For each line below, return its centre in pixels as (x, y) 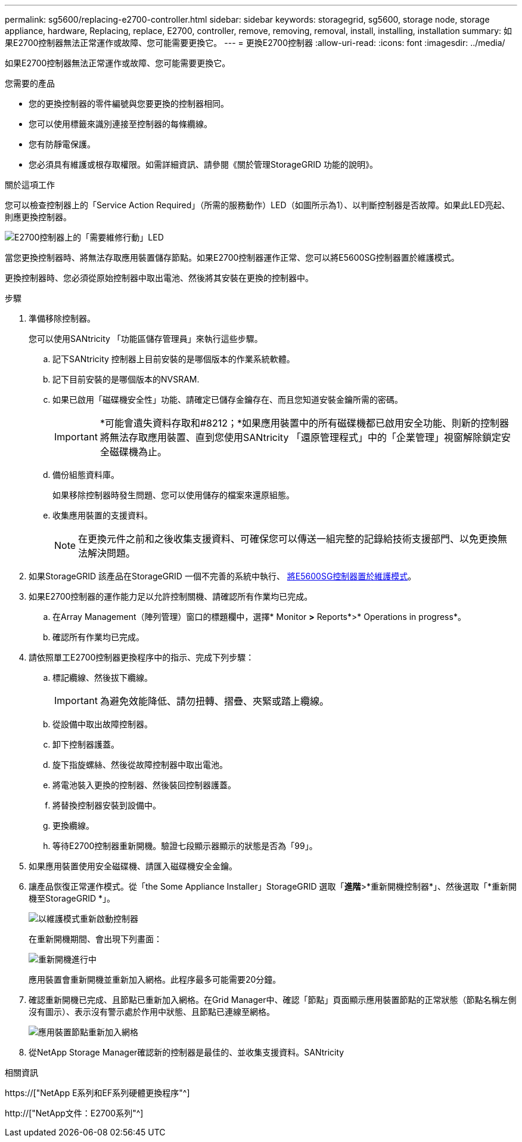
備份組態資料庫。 (86, 475)
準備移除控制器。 (62, 318)
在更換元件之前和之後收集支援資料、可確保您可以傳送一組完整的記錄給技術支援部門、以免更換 (288, 539)
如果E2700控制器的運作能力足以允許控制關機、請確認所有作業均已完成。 (171, 596)
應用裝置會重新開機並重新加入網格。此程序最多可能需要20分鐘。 (155, 979)
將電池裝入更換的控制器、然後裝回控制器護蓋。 (144, 785)
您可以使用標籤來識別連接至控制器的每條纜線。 (120, 124)
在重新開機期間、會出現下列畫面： (95, 939)
